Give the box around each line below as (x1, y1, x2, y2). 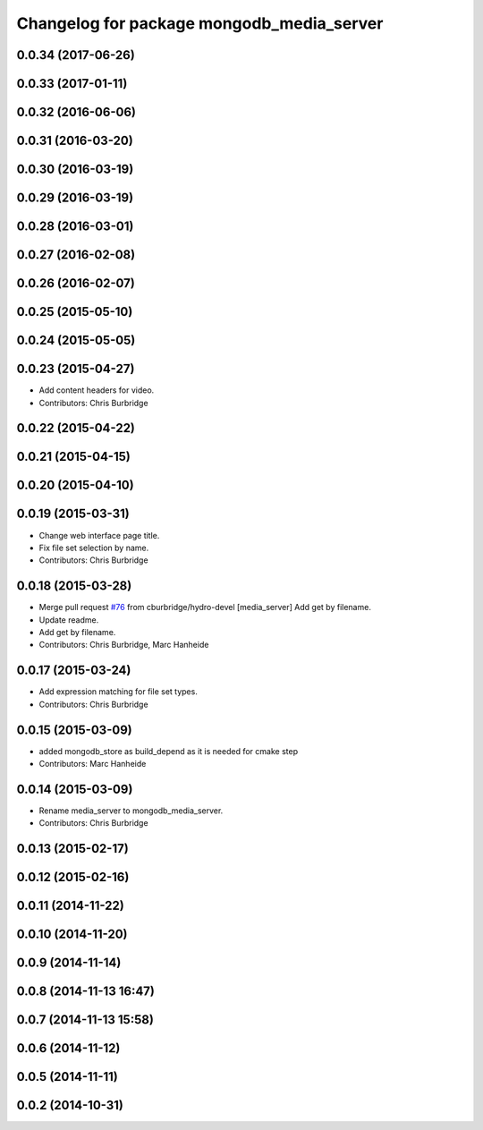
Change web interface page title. (38, 530, 160, 540)
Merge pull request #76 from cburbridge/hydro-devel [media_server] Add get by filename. (38, 602, 371, 613)
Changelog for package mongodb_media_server (16, 13, 384, 33)
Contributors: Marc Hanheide (38, 759, 147, 769)
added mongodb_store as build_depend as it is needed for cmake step (38, 745, 299, 756)
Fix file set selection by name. (38, 542, 149, 553)
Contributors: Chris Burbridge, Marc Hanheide (38, 640, 209, 650)
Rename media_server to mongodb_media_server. (38, 805, 224, 816)
